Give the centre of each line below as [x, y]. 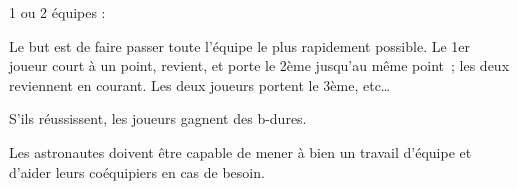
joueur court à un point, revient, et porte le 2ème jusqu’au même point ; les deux [259, 65]
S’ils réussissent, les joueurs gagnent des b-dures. [158, 118]
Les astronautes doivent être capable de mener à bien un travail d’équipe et [240, 151]
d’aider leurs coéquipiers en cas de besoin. [137, 171]
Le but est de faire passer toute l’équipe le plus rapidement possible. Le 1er [240, 45]
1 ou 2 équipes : [57, 12]
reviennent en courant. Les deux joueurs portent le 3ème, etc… [200, 84]
